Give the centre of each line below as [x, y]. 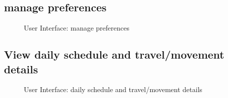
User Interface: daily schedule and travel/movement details [113, 89]
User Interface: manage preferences [77, 28]
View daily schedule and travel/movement [114, 54]
